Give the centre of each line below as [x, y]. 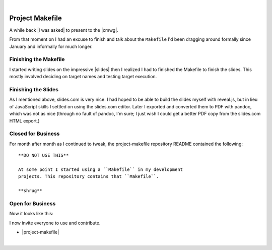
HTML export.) [24, 120]
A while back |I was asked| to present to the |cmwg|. [64, 30]
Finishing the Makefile [37, 59]
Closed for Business [35, 134]
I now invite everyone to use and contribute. [55, 223]
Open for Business [32, 203]
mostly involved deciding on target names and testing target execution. [83, 77]
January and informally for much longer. [51, 46]
